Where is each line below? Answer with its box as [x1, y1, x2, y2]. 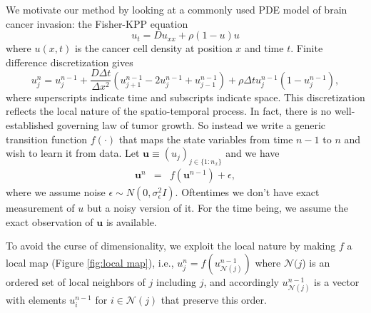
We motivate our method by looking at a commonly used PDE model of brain [6, 2, 347, 16]
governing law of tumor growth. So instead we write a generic [56, 118, 326, 133]
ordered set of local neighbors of [6, 274, 146, 289]
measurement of [6, 200, 75, 215]
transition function [6, 131, 88, 146]
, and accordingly [203, 274, 279, 289]
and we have [225, 145, 280, 160]
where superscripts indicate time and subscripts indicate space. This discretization [6, 89, 365, 104]
